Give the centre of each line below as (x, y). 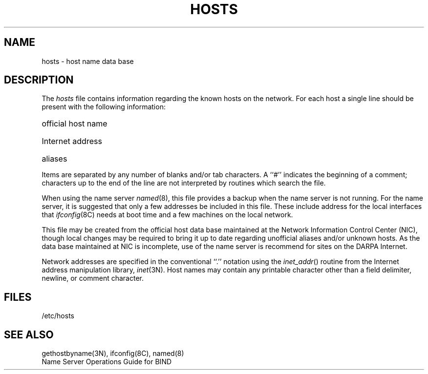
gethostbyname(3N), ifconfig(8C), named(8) (113, 353)
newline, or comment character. (93, 278)
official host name (75, 124)
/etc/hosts (58, 316)
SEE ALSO (29, 334)
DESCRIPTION (39, 80)
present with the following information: (104, 107)
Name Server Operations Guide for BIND (107, 362)
